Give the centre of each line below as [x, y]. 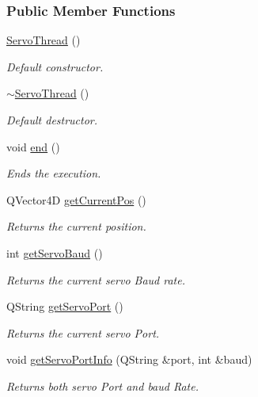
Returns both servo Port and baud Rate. [102, 386]
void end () [33, 146]
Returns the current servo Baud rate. [96, 279]
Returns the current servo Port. [83, 332]
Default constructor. [55, 66]
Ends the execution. [54, 173]
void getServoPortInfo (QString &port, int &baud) [129, 359]
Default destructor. [52, 120]
